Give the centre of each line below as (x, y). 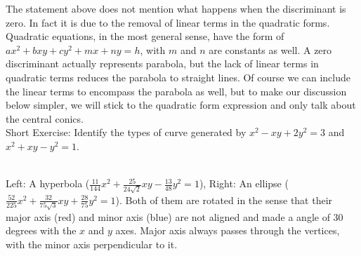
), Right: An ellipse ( (244, 183)
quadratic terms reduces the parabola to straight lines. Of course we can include (178, 77)
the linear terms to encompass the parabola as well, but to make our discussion (176, 91)
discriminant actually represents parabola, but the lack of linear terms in (162, 63)
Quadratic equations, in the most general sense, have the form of (145, 36)
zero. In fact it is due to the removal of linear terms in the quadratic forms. (168, 22)
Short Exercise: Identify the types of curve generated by (126, 132)
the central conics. (45, 118)
